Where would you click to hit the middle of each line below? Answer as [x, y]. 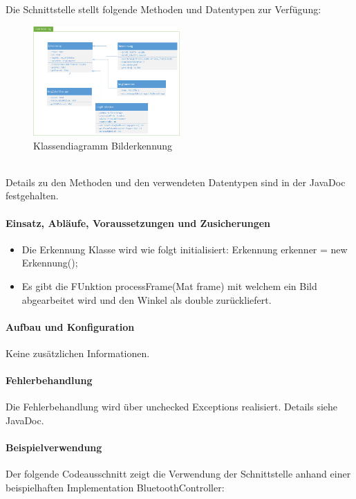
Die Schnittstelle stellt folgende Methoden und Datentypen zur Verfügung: [163, 9]
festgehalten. [32, 196]
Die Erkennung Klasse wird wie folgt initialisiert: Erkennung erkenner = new [185, 249]
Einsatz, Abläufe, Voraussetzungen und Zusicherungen [138, 223]
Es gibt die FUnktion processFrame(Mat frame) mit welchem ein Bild [169, 285]
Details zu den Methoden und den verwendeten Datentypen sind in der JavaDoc [176, 182]
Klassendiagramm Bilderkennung [103, 145]
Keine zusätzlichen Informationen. [78, 353]
